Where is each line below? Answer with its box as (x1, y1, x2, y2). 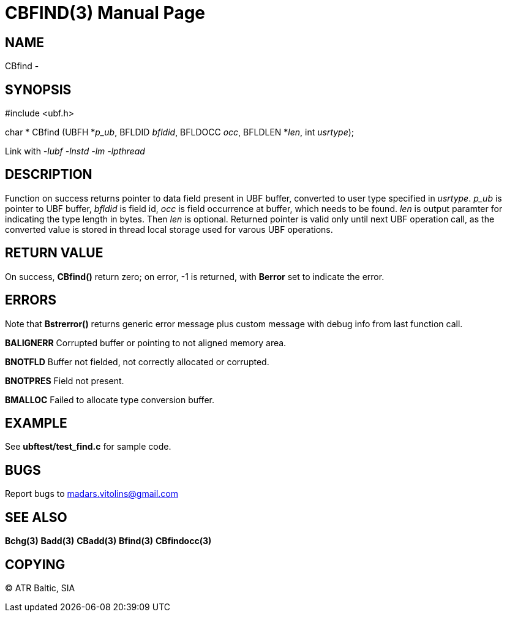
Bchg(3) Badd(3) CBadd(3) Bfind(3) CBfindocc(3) (5, 536, 212, 547)
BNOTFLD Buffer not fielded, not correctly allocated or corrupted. (5, 356, 269, 367)
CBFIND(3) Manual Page (5, 2, 206, 23)
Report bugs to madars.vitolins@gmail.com (5, 488, 178, 499)
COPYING (5, 556, 66, 572)
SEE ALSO (5, 509, 67, 525)
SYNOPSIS (5, 81, 72, 97)
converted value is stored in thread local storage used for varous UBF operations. (5, 224, 333, 235)
